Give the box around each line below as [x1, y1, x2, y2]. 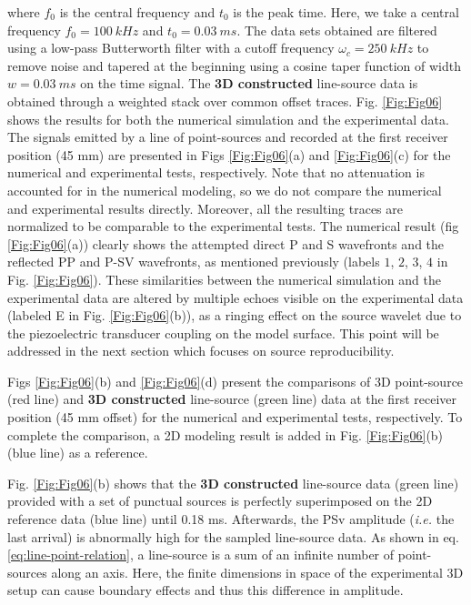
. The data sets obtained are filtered [236, 20, 437, 39]
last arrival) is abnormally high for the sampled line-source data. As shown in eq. [7, 527, 459, 546]
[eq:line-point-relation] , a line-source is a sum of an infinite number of [7, 545, 395, 564]
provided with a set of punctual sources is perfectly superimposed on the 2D [7, 491, 433, 510]
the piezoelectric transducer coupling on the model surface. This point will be [7, 323, 439, 342]
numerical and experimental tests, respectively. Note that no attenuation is [7, 163, 425, 182]
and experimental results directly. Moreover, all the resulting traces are [7, 198, 404, 217]
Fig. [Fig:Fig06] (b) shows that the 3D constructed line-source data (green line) [7, 473, 459, 492]
